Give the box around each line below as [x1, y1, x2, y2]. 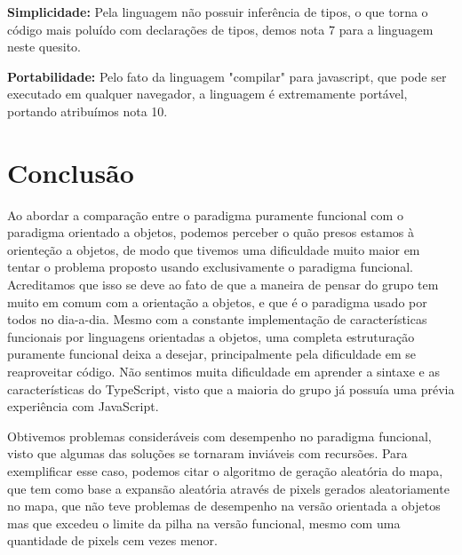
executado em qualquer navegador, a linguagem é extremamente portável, [7, 84, 408, 103]
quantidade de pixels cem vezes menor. [7, 531, 218, 550]
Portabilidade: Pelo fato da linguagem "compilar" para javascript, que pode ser [7, 67, 447, 85]
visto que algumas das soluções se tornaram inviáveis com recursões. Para [7, 444, 408, 463]
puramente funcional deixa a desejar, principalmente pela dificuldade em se [7, 345, 416, 363]
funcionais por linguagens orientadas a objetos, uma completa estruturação [7, 327, 415, 345]
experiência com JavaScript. [7, 397, 159, 416]
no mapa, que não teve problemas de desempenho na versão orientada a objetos [7, 496, 441, 515]
